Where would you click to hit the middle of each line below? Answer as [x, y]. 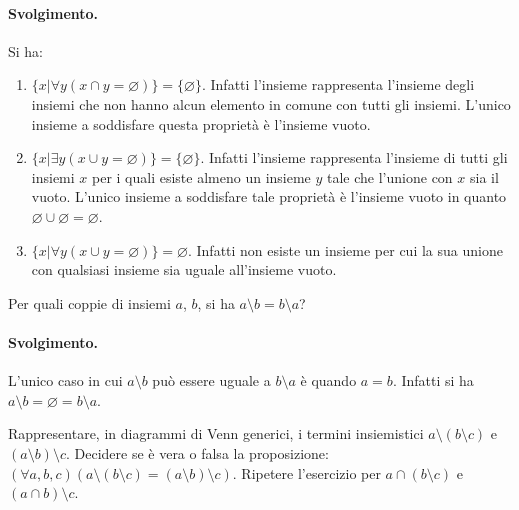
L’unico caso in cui [65, 380]
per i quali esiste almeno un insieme [201, 176]
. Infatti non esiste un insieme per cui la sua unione [345, 249]
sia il [484, 176]
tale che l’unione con [390, 176]
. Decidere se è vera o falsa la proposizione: [197, 452]
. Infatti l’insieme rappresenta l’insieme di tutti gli [354, 157]
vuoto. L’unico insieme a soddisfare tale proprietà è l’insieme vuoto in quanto [269, 196]
